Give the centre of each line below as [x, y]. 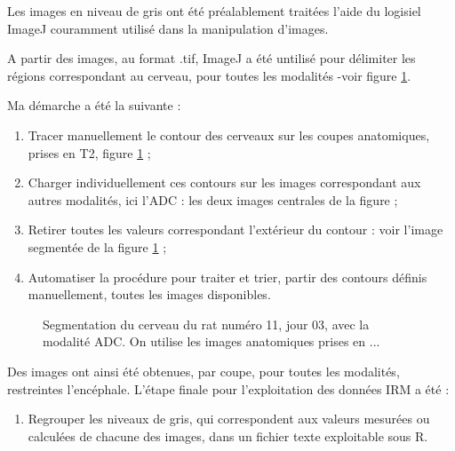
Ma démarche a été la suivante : [94, 105]
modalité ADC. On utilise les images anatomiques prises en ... [212, 341]
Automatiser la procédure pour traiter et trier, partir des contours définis [227, 277]
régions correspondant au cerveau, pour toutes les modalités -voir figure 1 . [209, 75]
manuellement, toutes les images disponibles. [149, 294]
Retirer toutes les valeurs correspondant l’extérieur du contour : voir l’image [235, 229]
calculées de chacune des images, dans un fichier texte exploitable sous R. [228, 435]
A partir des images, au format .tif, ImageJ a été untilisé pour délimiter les [212, 58]
